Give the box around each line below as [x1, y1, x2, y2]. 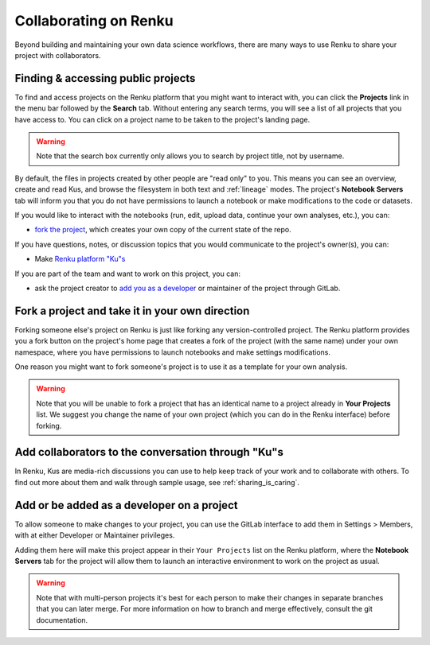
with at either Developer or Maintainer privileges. [14, 530, 175, 540]
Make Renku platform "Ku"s [34, 255, 126, 264]
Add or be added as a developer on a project [14, 498, 238, 512]
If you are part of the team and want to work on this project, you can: [14, 269, 240, 278]
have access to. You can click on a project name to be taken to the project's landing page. [14, 115, 311, 124]
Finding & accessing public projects [14, 72, 196, 85]
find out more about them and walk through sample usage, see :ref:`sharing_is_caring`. [14, 477, 300, 487]
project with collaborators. [14, 50, 101, 60]
